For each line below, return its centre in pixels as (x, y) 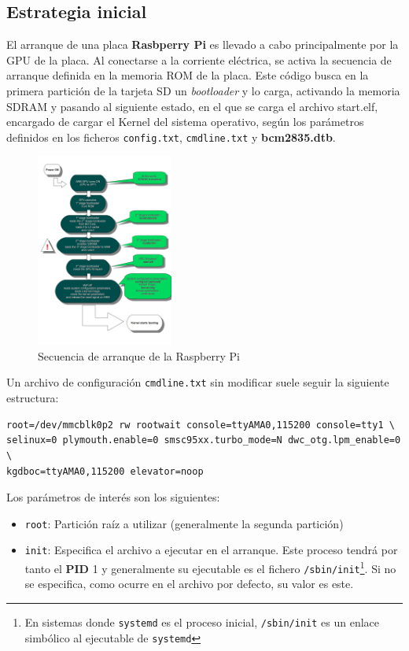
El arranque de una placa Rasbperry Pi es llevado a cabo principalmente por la (203, 44)
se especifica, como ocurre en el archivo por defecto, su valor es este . (189, 584)
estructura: (33, 398)
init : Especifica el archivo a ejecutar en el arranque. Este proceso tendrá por (211, 550)
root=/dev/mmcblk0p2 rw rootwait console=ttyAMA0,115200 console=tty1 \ (201, 425)
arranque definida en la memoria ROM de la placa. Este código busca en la (188, 75)
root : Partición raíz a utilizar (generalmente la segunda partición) (184, 523)
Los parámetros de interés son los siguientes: (113, 497)
